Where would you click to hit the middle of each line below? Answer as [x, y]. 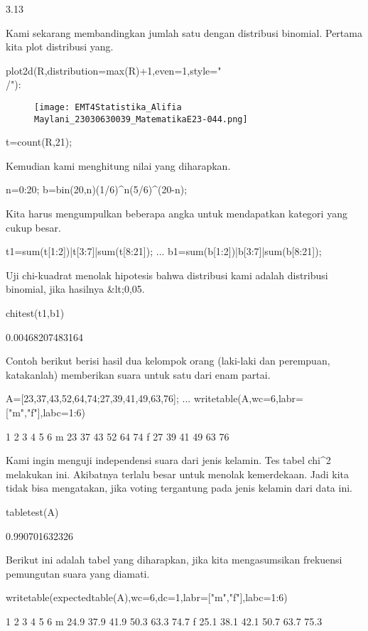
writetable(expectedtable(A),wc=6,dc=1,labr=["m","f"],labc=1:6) [147, 597]
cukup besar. [33, 227]
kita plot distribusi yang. [60, 47]
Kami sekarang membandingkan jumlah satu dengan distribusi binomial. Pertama [184, 32]
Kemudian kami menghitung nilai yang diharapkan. [118, 165]
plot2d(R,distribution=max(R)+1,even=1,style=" [114, 70]
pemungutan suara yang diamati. [78, 573]
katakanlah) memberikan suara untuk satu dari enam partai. [138, 374]
